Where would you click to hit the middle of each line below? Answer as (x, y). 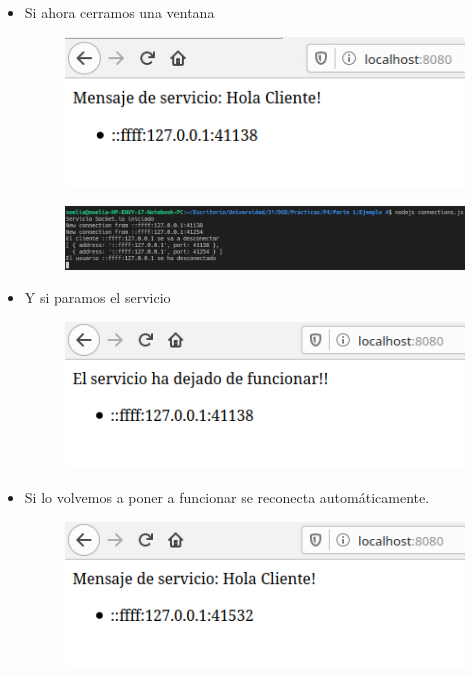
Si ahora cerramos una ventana (119, 12)
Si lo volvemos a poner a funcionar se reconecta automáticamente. (227, 496)
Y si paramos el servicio (97, 297)
